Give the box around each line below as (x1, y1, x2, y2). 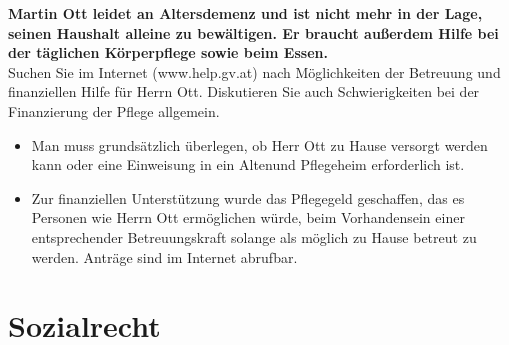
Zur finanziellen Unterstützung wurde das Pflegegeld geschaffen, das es (31, 187, 465, 208)
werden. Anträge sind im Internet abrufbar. (31, 246, 298, 267)
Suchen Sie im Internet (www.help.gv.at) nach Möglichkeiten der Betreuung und (8, 61, 501, 82)
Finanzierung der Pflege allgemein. (8, 100, 220, 121)
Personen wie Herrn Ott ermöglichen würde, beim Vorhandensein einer (31, 207, 465, 228)
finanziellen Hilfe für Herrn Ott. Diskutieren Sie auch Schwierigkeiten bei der (8, 81, 480, 102)
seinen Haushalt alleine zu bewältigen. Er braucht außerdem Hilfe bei (8, 22, 499, 43)
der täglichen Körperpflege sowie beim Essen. (8, 42, 328, 63)
